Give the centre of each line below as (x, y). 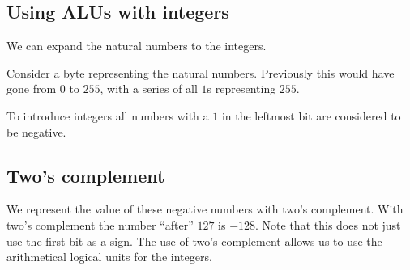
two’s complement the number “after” (100, 224)
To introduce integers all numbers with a (108, 115)
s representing (241, 89)
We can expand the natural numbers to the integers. (137, 46)
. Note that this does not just (328, 224)
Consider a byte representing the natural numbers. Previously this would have (201, 72)
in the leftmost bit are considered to (311, 115)
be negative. (36, 131)
